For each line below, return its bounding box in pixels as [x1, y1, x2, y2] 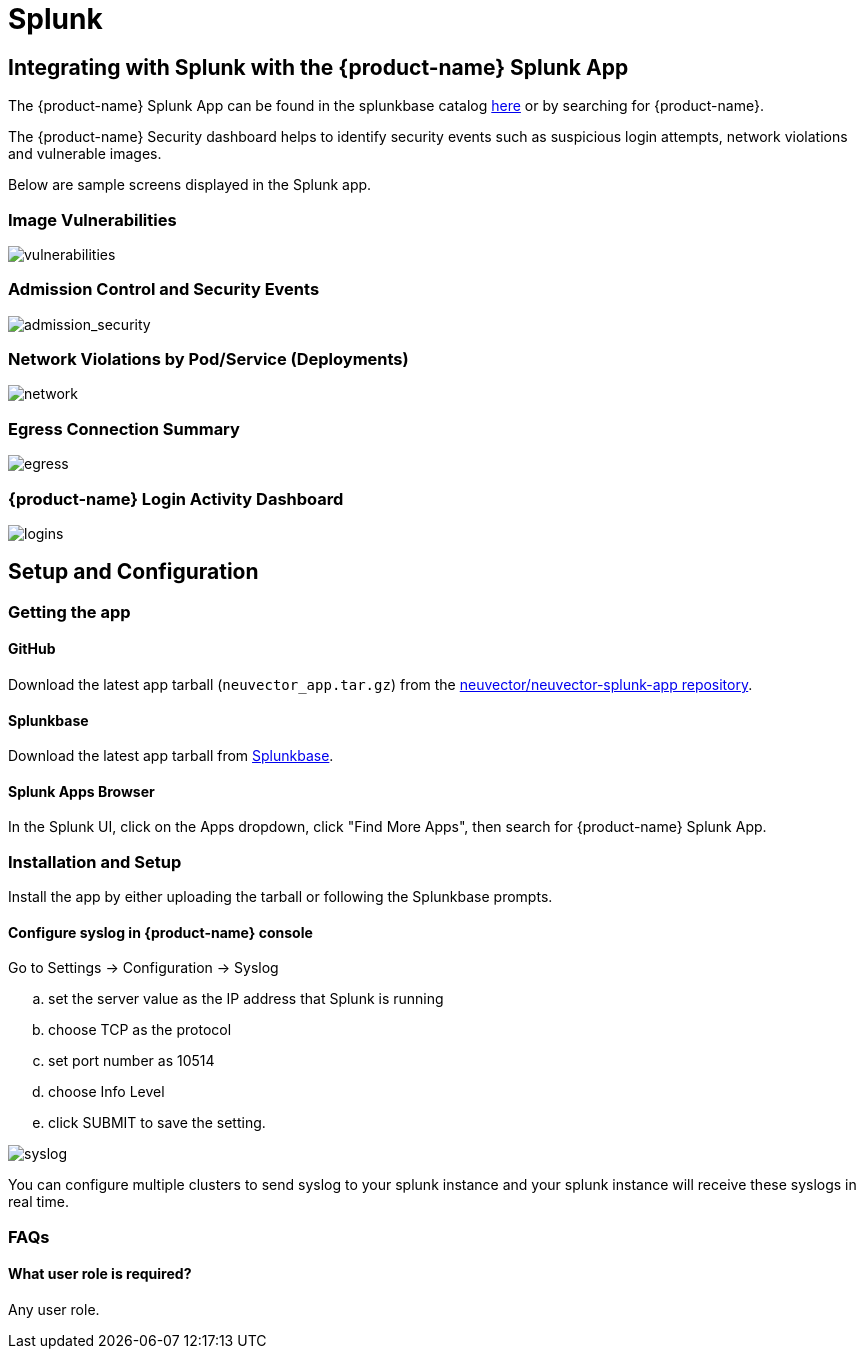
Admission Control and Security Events [8, 279, 320, 300]
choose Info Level [48, 1083, 165, 1101]
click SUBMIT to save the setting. [48, 1114, 266, 1132]
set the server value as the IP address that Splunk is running [48, 990, 444, 1008]
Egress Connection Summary [8, 418, 240, 439]
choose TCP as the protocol [48, 1021, 232, 1039]
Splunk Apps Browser [8, 782, 155, 800]
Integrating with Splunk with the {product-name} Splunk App [8, 54, 629, 80]
